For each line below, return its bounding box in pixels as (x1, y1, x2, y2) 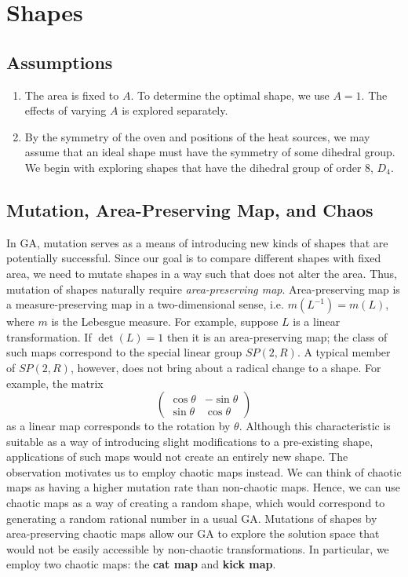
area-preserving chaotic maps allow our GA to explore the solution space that (6, 525, 380, 542)
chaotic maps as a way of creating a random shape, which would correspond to (6, 495, 385, 511)
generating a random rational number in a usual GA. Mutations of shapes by (6, 509, 377, 526)
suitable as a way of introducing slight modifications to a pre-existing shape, (6, 433, 373, 449)
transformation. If (6, 328, 92, 345)
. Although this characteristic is (239, 418, 391, 434)
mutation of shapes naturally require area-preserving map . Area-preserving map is (6, 280, 400, 297)
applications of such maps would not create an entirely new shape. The (6, 448, 348, 465)
